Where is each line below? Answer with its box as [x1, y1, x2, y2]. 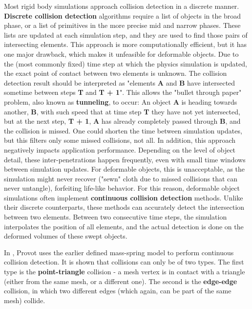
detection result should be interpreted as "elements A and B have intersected [4, 77, 235, 88]
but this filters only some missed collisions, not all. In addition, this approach [4, 135, 235, 145]
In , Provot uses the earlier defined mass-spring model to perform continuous [4, 247, 234, 257]
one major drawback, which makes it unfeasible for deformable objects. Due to [4, 48, 239, 59]
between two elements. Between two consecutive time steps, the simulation [4, 212, 227, 222]
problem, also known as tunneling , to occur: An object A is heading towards [4, 96, 237, 107]
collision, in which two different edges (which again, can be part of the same [4, 286, 231, 296]
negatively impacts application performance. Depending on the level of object [4, 144, 236, 154]
